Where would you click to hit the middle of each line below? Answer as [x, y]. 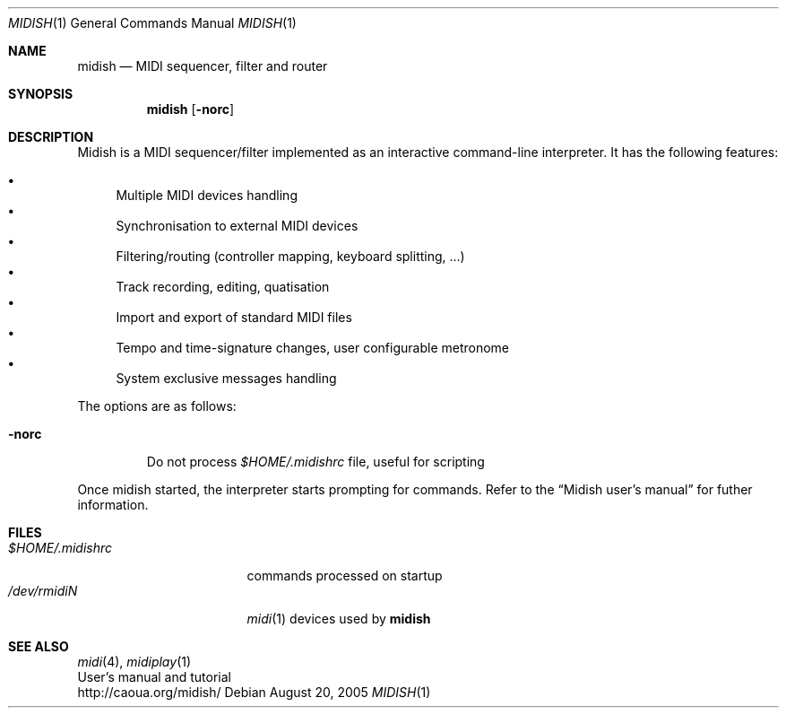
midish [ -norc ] [190, 109]
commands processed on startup [345, 575]
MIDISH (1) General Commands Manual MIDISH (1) [152, 23]
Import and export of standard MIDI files [234, 317]
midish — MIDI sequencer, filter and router [203, 66]
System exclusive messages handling [226, 378]
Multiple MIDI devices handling [207, 195]
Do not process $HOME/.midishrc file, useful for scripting [315, 462]
